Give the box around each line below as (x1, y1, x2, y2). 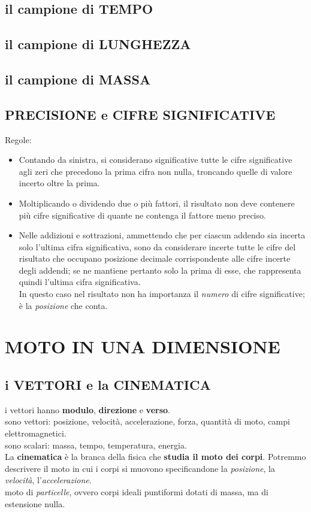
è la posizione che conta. (19, 299, 108, 311)
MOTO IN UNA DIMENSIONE (5, 334, 280, 359)
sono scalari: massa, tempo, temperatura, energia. (5, 438, 187, 451)
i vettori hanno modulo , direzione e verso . (5, 403, 170, 416)
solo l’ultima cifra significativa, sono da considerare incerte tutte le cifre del (19, 240, 296, 253)
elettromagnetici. (5, 427, 67, 440)
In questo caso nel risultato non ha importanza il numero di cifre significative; (19, 287, 305, 300)
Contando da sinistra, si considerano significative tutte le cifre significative (19, 153, 292, 166)
